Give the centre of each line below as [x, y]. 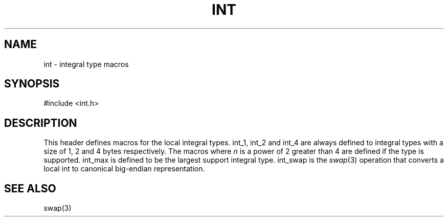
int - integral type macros [86, 64]
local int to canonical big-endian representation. [124, 169]
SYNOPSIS [32, 84]
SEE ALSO [30, 188]
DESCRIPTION [41, 123]
